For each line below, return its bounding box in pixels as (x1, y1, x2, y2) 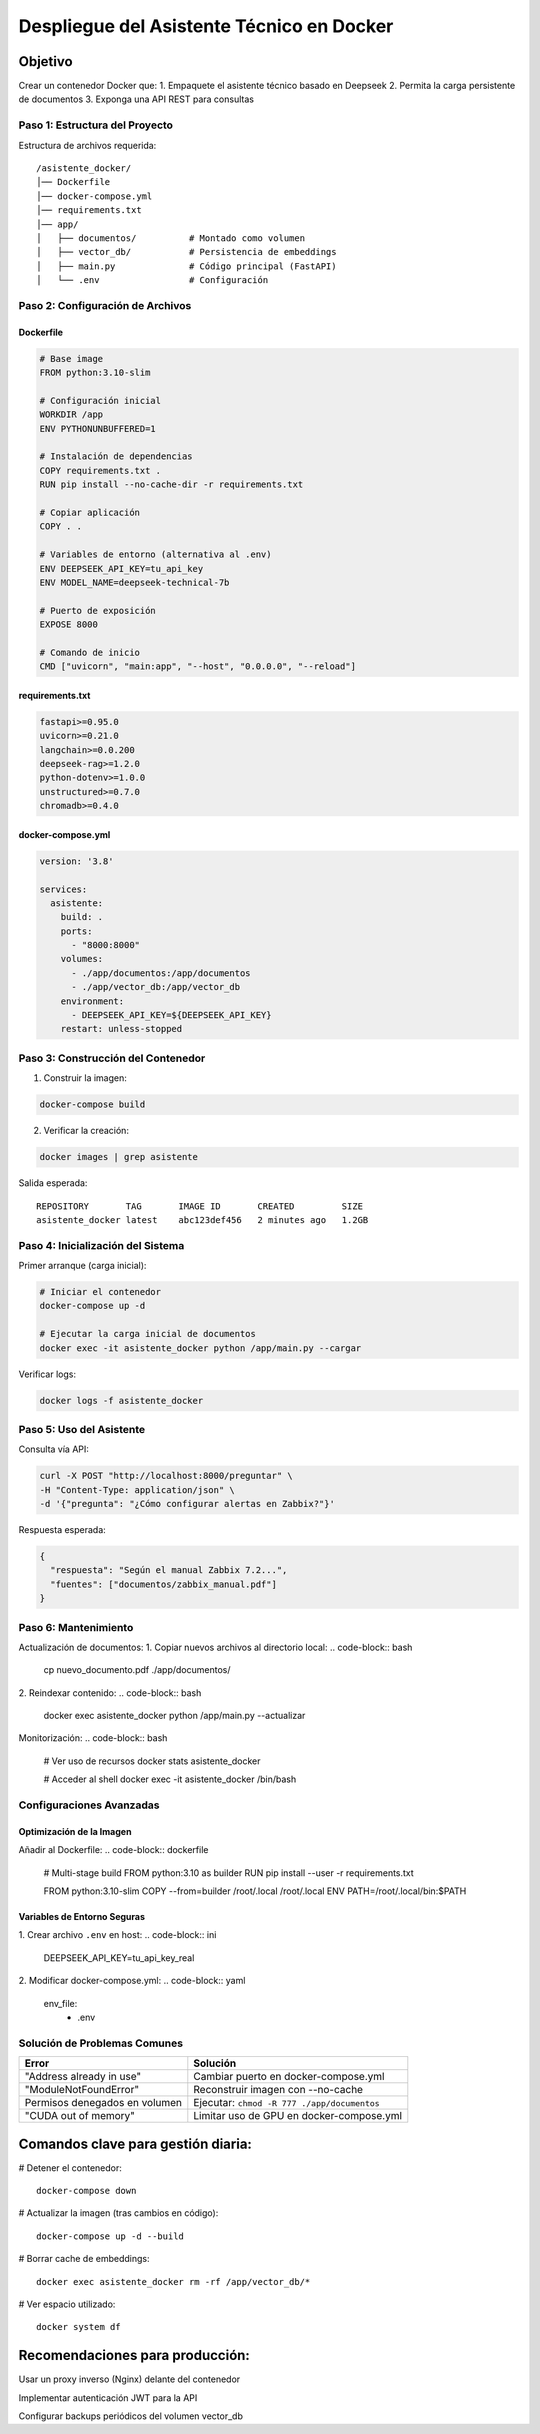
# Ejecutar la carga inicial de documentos (39, 1328, 257, 1340)
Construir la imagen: (43, 1072, 127, 1084)
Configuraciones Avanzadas (18, 1798, 160, 1812)
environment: (60, 995, 125, 1007)
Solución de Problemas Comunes (18, 2036, 184, 2050)
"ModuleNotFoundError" (24, 2083, 140, 2097)
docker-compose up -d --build (36, 2230, 185, 2242)
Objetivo (18, 53, 74, 70)
